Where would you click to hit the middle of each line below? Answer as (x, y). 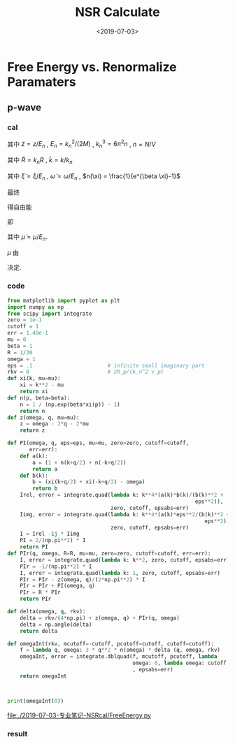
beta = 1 (20, 346)
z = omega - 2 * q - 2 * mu (55, 424)
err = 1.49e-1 (28, 333)
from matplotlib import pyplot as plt (64, 300)
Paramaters (42, 82)
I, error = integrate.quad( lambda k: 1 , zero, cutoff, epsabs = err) (120, 573)
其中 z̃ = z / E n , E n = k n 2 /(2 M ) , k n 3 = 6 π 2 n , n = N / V (81, 144)
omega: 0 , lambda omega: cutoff (180, 663)
